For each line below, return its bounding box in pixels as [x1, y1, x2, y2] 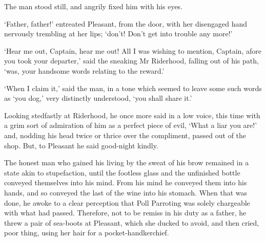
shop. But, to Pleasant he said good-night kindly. [4, 140, 158, 150]
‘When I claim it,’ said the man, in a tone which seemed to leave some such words [4, 82, 262, 93]
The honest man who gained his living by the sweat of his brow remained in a [4, 157, 249, 168]
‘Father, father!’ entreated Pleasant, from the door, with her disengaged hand [4, 18, 248, 29]
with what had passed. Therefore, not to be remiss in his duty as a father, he [4, 207, 247, 218]
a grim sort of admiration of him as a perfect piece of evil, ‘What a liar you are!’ [4, 120, 257, 130]
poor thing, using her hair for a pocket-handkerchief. [4, 227, 169, 238]
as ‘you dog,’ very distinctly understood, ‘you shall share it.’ [4, 93, 192, 103]
